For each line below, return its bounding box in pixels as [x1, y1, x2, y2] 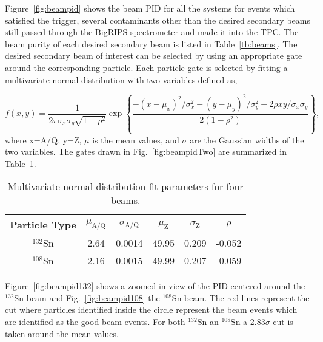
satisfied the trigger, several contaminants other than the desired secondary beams [5, 13, 310, 26]
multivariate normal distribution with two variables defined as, [5, 73, 238, 86]
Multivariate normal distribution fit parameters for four [7, 179, 244, 194]
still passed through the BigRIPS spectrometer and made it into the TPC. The [5, 26, 299, 38]
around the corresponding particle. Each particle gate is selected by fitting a [5, 61, 288, 74]
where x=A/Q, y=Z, [5, 133, 82, 146]
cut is [273, 315, 293, 328]
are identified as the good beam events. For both [5, 315, 185, 328]
